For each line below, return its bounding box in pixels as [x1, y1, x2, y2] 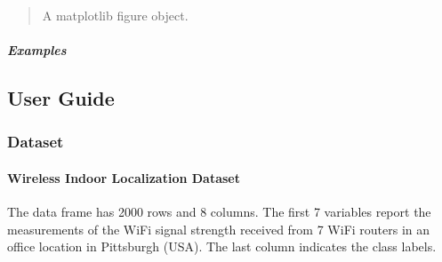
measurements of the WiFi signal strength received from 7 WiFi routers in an [7, 219, 430, 238]
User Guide [7, 84, 115, 112]
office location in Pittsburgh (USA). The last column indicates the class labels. [7, 237, 437, 256]
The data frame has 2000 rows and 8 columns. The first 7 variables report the [7, 202, 431, 221]
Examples [7, 41, 67, 60]
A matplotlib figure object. [42, 6, 189, 24]
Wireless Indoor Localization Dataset [7, 169, 240, 187]
